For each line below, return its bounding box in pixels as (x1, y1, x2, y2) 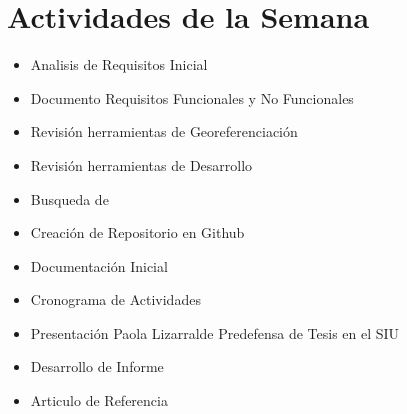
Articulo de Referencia (30, 390, 168, 411)
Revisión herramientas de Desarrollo (30, 154, 253, 175)
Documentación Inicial (30, 255, 168, 276)
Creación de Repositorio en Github (30, 222, 245, 243)
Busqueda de (30, 188, 109, 209)
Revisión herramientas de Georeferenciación (30, 121, 298, 142)
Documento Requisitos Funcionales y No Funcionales (30, 87, 354, 108)
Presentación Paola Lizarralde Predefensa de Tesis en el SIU (30, 322, 400, 343)
